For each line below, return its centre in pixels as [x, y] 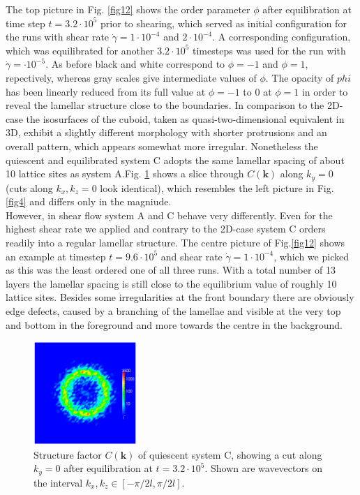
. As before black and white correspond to [135, 64]
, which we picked [311, 256]
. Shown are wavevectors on [263, 468]
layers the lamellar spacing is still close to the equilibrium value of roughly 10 [171, 283]
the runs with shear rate [58, 37]
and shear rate [192, 256]
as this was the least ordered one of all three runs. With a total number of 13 [171, 270]
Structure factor [68, 454]
